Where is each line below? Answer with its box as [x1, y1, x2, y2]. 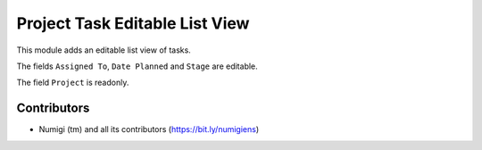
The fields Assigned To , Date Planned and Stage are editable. [16, 61, 258, 71]
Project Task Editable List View [16, 13, 250, 33]
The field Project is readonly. [16, 77, 129, 88]
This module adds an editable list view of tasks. [16, 45, 191, 55]
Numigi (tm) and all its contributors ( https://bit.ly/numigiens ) [38, 124, 260, 135]
